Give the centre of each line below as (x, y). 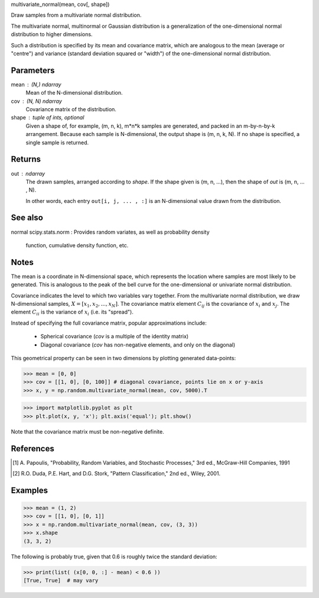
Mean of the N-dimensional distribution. (74, 93)
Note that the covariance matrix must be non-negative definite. (88, 431)
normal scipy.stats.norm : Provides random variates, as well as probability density (110, 232)
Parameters (33, 70)
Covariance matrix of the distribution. (71, 109)
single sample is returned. (57, 143)
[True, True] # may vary (61, 580)
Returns (26, 159)
